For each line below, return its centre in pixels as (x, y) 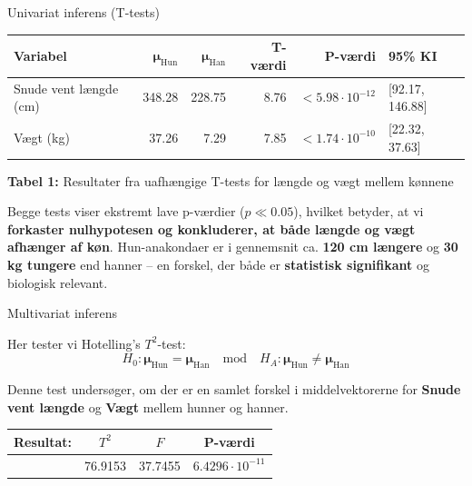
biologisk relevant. (58, 282)
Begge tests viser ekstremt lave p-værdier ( (126, 211)
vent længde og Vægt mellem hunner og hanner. (148, 407)
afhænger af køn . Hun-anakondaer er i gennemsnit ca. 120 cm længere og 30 (233, 247)
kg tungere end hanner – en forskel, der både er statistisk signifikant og (219, 265)
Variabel (40, 55)
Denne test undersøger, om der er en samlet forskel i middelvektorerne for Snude (234, 389)
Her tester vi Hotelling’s (74, 343)
